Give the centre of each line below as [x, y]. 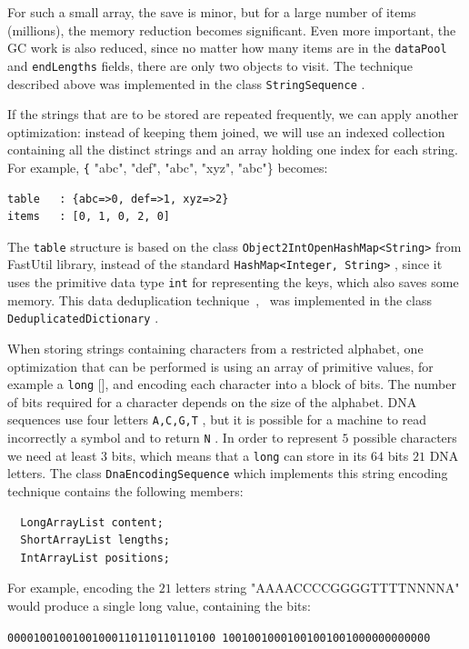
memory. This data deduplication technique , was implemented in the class [220, 300]
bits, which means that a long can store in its [239, 455]
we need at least [52, 455]
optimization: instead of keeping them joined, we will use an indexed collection [226, 131]
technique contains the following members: [125, 491]
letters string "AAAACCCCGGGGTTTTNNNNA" [318, 588]
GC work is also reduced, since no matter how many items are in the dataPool [227, 48]
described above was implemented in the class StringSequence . [186, 83]
